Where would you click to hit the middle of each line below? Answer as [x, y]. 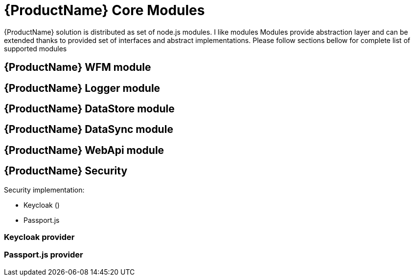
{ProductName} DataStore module [89, 109]
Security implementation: [44, 190]
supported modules [35, 48]
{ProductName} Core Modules [104, 10]
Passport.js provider [44, 255]
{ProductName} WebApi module [84, 150]
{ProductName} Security [66, 171]
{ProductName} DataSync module [89, 129]
